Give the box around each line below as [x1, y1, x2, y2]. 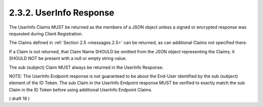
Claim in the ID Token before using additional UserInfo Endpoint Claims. [9, 87, 153, 92]
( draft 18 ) [9, 96, 30, 102]
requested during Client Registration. [9, 31, 83, 36]
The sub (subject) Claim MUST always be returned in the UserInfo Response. [9, 64, 164, 70]
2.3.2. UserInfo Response [9, 7, 114, 18]
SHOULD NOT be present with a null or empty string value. [9, 56, 127, 61]
